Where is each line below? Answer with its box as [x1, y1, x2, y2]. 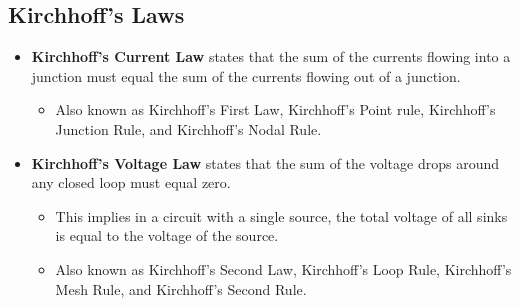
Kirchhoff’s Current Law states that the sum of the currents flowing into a [31, 46, 511, 67]
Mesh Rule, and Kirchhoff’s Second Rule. [55, 278, 307, 299]
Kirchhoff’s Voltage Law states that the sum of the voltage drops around [31, 152, 499, 173]
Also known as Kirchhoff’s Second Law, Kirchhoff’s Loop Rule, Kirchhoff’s [55, 258, 512, 279]
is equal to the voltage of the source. [55, 225, 279, 246]
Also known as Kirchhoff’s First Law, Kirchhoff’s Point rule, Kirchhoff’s [55, 99, 496, 120]
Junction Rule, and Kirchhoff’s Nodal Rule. [55, 118, 322, 139]
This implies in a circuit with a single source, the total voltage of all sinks [55, 205, 508, 226]
